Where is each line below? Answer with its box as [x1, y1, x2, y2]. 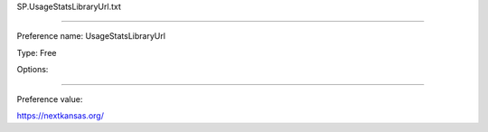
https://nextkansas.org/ [16, 109, 104, 121]
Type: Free [16, 47, 57, 58]
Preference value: [16, 93, 83, 104]
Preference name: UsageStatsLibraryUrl [16, 31, 166, 42]
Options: [16, 64, 49, 75]
